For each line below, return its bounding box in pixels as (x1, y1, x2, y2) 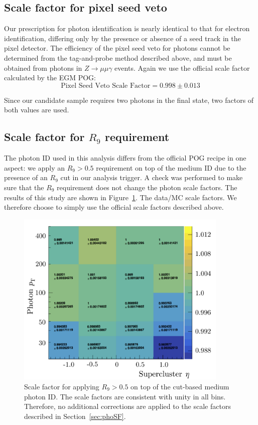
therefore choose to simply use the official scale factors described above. (4, 202, 224, 212)
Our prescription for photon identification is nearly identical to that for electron (4, 23, 250, 34)
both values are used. (4, 104, 69, 115)
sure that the (4, 182, 44, 192)
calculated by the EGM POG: (4, 72, 96, 83)
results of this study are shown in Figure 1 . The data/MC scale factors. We (4, 192, 237, 202)
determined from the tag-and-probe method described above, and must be (4, 52, 232, 63)
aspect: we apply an (4, 162, 65, 173)
